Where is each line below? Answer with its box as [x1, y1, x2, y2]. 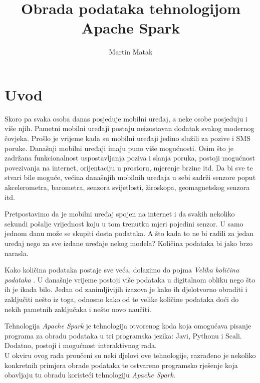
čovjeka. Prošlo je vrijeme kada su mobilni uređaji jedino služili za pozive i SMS [5, 133, 250, 143]
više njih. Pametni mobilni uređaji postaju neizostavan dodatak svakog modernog [5, 123, 254, 133]
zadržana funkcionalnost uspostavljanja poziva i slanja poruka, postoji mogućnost [5, 152, 255, 163]
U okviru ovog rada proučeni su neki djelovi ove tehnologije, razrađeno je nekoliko [5, 349, 256, 360]
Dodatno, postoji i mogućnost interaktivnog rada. [5, 340, 157, 350]
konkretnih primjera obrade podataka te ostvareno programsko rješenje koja [5, 359, 238, 370]
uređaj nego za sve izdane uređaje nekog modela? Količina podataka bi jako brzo [5, 237, 253, 248]
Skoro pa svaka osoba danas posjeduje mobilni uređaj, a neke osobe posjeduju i [5, 113, 247, 123]
